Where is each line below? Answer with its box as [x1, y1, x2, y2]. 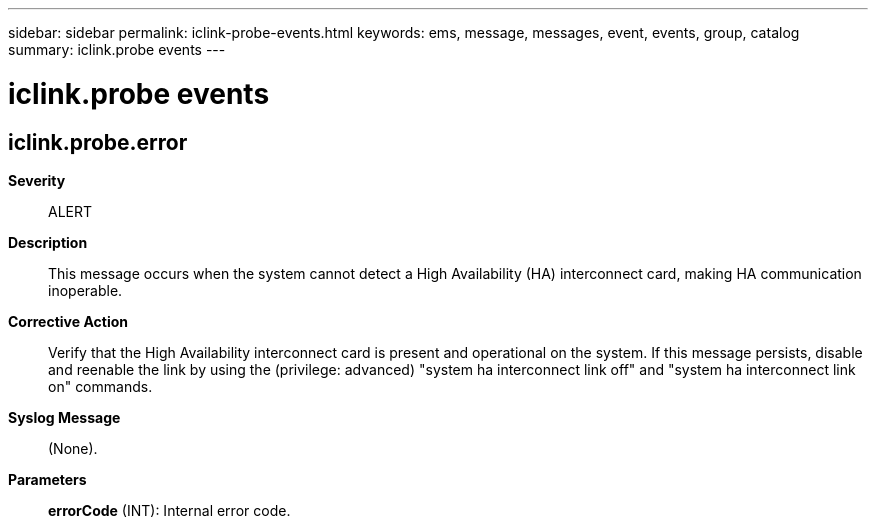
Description [8, 233, 88, 251]
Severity [8, 171, 66, 189]
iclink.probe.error [8, 129, 188, 155]
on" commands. [48, 377, 153, 395]
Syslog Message [8, 408, 121, 426]
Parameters [8, 470, 87, 488]
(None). [48, 439, 98, 457]
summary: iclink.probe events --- [8, 41, 226, 58]
